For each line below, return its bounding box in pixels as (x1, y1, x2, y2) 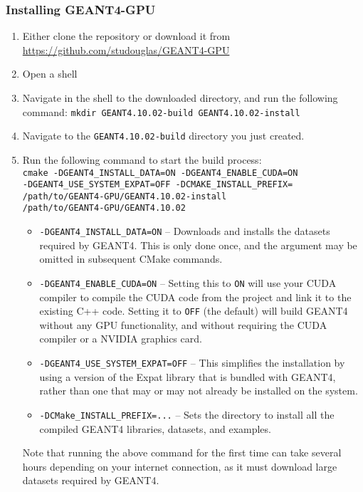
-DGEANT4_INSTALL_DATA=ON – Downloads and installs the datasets (39, 224, 330, 239)
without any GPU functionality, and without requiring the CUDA (39, 317, 327, 332)
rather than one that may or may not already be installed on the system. (39, 383, 358, 398)
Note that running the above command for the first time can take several (22, 445, 342, 460)
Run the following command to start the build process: (22, 152, 262, 167)
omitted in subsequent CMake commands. (39, 251, 223, 266)
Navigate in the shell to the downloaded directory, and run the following (22, 90, 338, 105)
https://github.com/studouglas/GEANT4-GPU (22, 42, 230, 57)
